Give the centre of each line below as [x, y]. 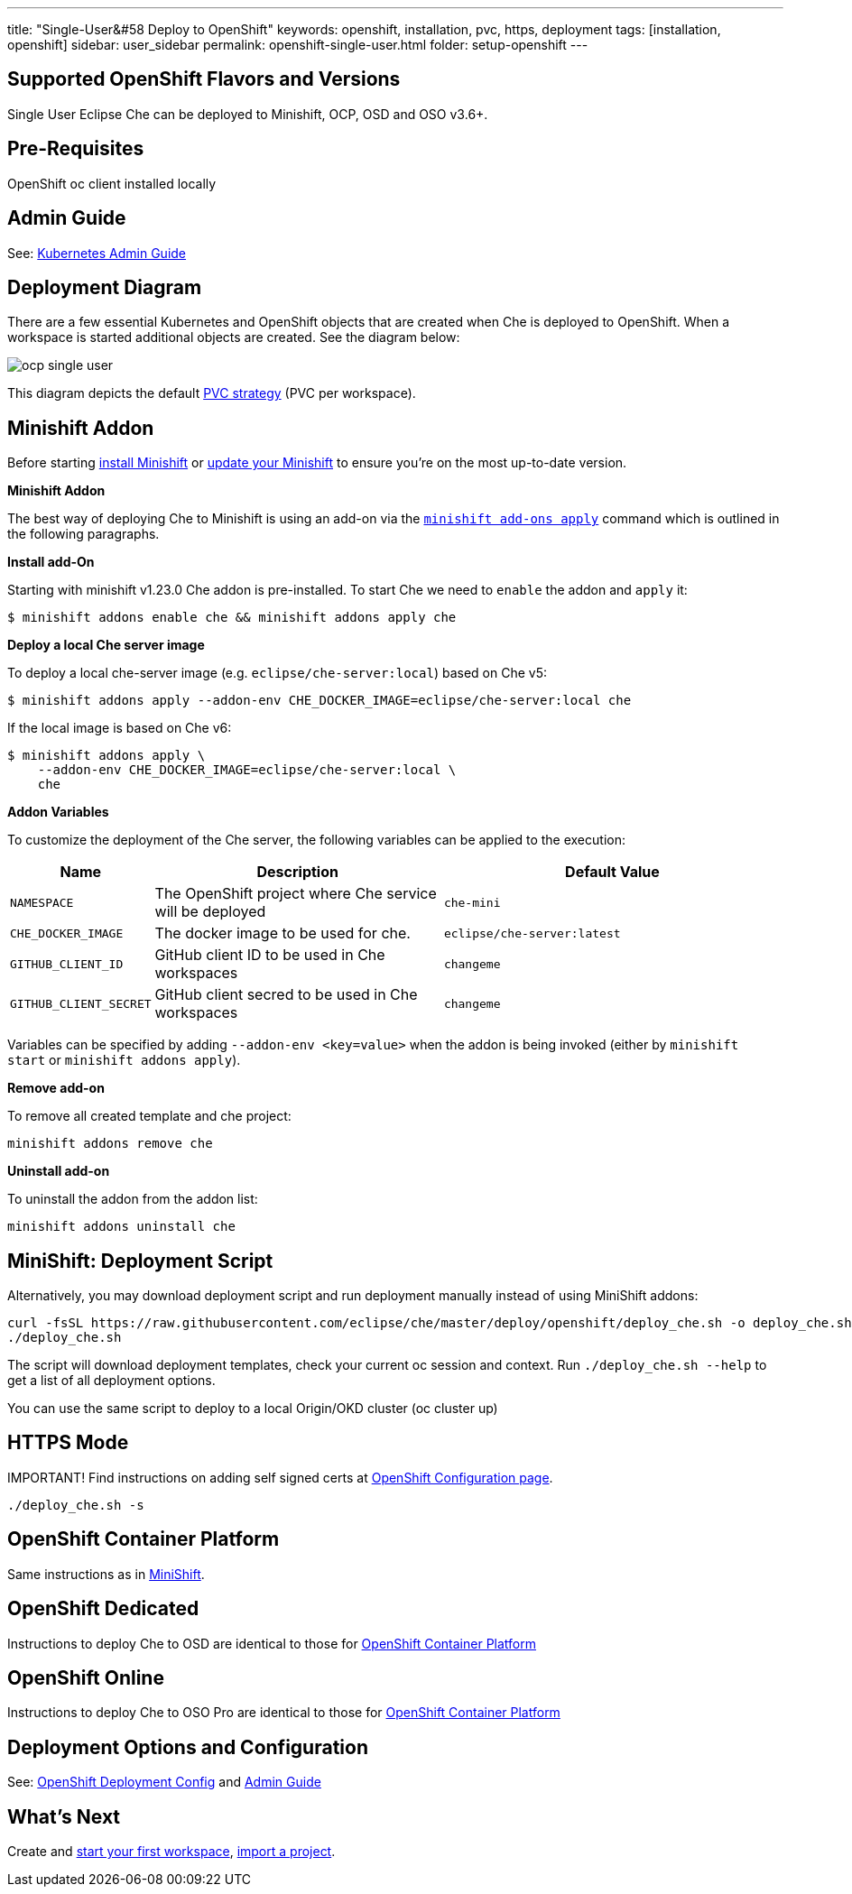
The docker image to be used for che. [282, 933]
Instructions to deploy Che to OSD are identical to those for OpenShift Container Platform [272, 1643]
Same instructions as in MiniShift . [106, 1574]
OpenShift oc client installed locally [112, 183]
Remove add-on [56, 1088]
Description [297, 872]
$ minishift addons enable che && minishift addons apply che [232, 618]
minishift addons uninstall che [121, 1227]
